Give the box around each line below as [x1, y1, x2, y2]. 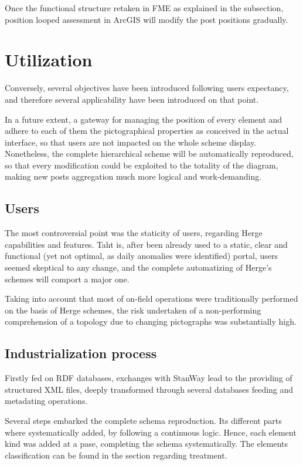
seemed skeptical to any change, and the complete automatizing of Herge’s [5, 261, 272, 274]
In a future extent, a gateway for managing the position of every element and [5, 113, 282, 125]
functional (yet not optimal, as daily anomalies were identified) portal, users [5, 250, 278, 262]
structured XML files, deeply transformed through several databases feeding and [5, 383, 294, 395]
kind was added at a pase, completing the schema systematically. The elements [5, 437, 288, 450]
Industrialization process [5, 344, 157, 362]
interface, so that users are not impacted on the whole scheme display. [5, 136, 257, 148]
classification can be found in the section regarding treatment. [5, 449, 227, 461]
